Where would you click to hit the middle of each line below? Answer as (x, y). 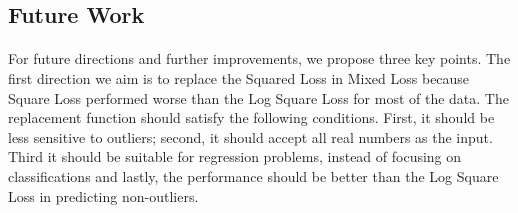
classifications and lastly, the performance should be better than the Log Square (253, 175)
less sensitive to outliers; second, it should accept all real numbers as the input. (250, 136)
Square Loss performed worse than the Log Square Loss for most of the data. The (258, 97)
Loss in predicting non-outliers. (103, 195)
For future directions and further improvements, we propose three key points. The (259, 58)
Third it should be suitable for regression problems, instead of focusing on (235, 156)
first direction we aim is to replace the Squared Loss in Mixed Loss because (239, 77)
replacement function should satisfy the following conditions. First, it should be (251, 117)
